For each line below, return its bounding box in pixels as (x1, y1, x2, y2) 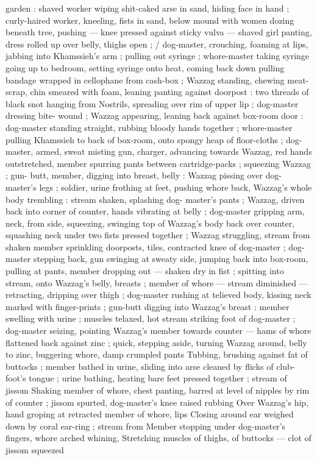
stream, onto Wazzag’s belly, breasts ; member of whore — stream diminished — (5, 276, 308, 289)
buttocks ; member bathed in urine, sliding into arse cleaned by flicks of (5, 359, 274, 372)
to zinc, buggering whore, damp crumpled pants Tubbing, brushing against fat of (5, 348, 308, 361)
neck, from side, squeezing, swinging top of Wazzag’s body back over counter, (5, 216, 295, 229)
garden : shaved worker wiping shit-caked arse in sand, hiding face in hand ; (5, 2, 290, 14)
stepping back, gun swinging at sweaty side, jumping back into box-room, (33, 252, 308, 265)
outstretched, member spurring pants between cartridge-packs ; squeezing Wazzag (5, 157, 311, 169)
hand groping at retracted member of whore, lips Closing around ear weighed (5, 408, 294, 420)
